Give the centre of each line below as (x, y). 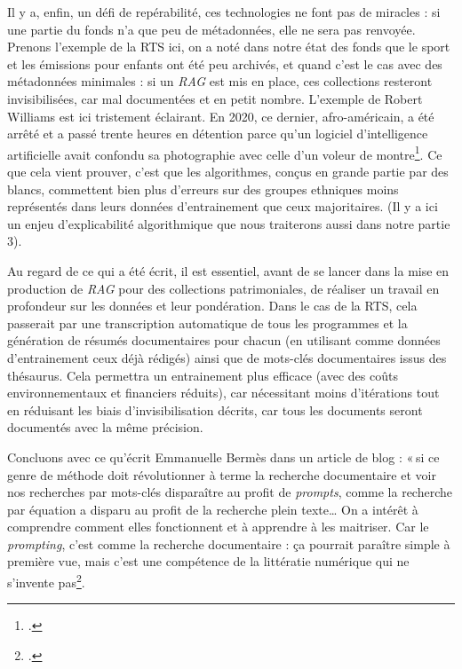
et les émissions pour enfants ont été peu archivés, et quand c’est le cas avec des (225, 63)
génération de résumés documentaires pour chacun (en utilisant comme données (224, 340)
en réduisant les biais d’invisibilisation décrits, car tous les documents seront (215, 409)
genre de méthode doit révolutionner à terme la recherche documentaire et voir (222, 474)
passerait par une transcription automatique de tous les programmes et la (207, 323)
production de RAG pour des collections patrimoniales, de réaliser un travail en (223, 288)
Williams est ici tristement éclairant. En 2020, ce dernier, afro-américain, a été (221, 116)
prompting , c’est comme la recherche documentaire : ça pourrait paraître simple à (229, 543)
